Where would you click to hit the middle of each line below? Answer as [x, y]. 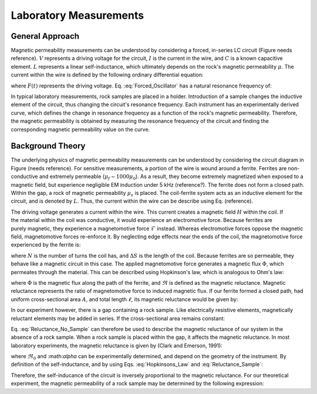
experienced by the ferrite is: [46, 245]
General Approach [45, 36]
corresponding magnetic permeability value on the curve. [80, 129]
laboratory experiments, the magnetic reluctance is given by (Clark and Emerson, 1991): [117, 345]
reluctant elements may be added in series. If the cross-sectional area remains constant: [118, 318]
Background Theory [48, 146]
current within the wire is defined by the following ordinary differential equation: [107, 75]
